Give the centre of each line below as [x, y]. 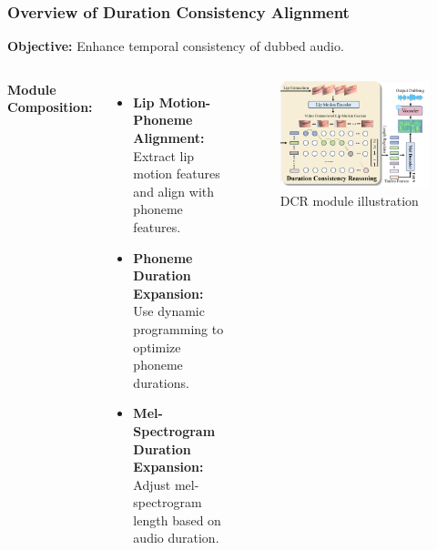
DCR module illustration [349, 200]
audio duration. [176, 538]
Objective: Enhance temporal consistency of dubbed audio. [176, 46]
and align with [174, 191]
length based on [177, 519]
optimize [157, 346]
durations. [161, 382]
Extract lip [164, 155]
